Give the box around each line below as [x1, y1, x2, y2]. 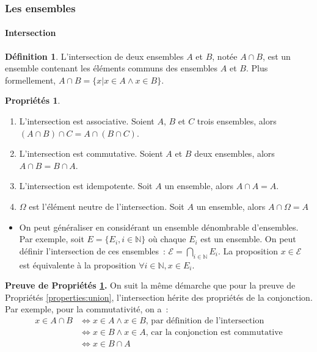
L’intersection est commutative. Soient [19, 147, 163, 160]
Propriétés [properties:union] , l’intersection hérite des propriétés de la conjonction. [5, 290, 313, 303]
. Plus [246, 62, 268, 74]
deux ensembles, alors [194, 147, 275, 160]
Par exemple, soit [19, 232, 84, 245]
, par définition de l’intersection [145, 316, 264, 325]
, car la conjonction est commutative [145, 328, 283, 337]
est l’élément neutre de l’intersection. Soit [29, 199, 184, 212]
